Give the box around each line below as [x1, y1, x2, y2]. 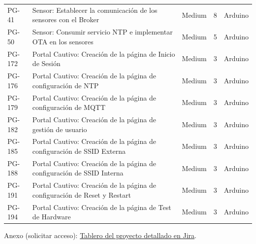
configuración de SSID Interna [32, 168, 124, 178]
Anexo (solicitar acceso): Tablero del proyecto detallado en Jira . [4, 230, 196, 241]
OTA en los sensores [32, 36, 94, 46]
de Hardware [32, 211, 71, 222]
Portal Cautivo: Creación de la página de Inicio [32, 48, 175, 59]
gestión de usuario [32, 124, 87, 134]
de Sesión [32, 58, 61, 69]
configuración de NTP [32, 80, 99, 90]
